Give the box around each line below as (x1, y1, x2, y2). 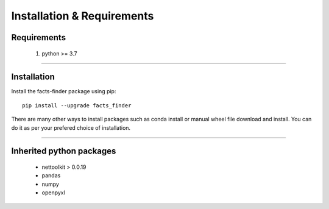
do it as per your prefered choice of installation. (11, 124, 131, 131)
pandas (41, 172, 61, 179)
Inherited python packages (11, 146, 116, 157)
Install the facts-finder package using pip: (11, 88, 116, 95)
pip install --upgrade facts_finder (22, 102, 132, 109)
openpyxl (41, 189, 65, 196)
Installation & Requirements (11, 9, 154, 23)
